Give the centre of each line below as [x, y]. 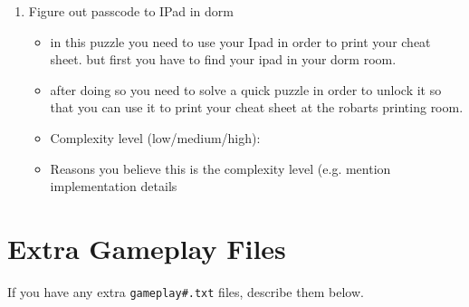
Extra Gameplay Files [147, 248]
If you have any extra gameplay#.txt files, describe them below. [186, 291]
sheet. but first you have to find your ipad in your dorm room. [223, 59]
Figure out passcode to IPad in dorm [131, 11]
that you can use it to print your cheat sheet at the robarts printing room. [257, 107]
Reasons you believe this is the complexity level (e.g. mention [220, 168]
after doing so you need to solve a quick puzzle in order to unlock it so [246, 89]
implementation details [114, 186]
